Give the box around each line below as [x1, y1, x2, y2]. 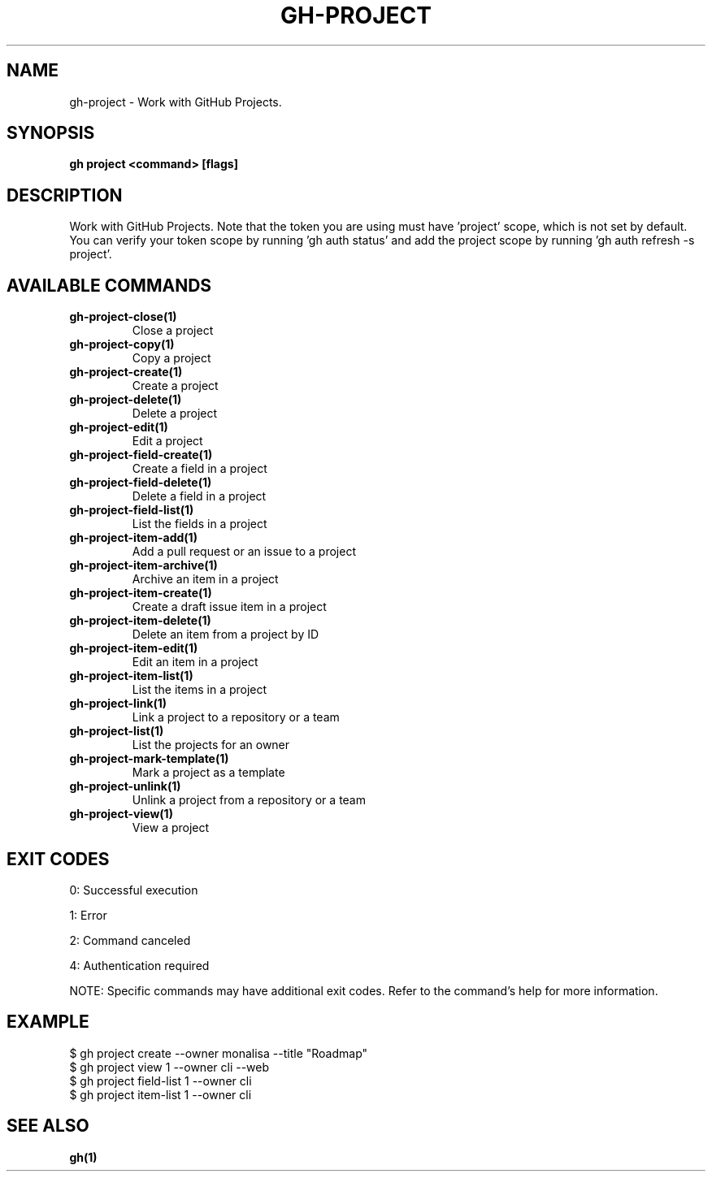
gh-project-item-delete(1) [69, 613, 211, 628]
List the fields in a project [132, 517, 267, 531]
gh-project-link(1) [69, 696, 167, 711]
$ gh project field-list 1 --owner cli [69, 1073, 252, 1088]
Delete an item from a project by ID [132, 627, 319, 642]
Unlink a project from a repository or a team [132, 793, 366, 808]
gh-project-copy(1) [69, 337, 175, 352]
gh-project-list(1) [69, 724, 164, 738]
